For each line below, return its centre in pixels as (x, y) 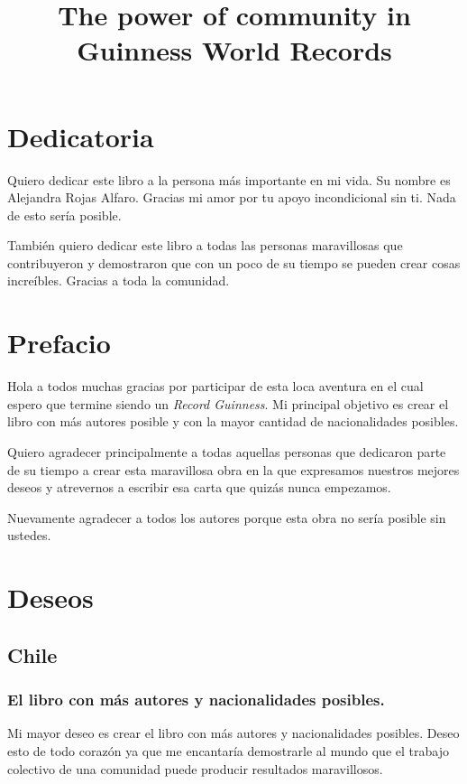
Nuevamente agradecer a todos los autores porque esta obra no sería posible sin (227, 517)
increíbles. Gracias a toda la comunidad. (119, 280)
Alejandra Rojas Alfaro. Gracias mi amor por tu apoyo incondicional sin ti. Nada (232, 197)
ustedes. (29, 535)
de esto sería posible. (64, 215)
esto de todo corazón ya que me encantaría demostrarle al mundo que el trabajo (228, 750)
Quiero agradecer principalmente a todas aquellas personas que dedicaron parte (227, 451)
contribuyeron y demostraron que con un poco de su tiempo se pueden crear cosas (234, 262)
